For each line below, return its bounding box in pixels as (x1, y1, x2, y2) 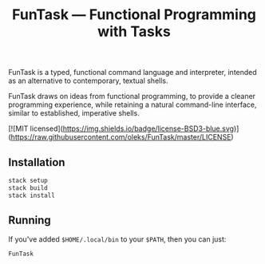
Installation (8, 156, 65, 169)
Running (8, 214, 52, 227)
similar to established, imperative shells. (8, 108, 140, 118)
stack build (8, 183, 48, 192)
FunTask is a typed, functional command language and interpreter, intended (8, 68, 257, 77)
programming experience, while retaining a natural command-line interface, (8, 100, 257, 109)
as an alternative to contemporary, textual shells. (8, 76, 169, 85)
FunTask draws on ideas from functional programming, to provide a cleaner (8, 92, 256, 101)
